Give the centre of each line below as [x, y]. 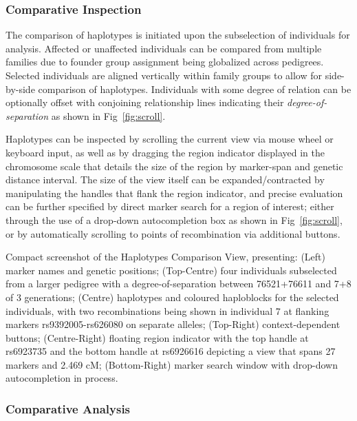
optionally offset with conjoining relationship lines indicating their [145, 102]
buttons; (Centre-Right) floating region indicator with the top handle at [157, 337]
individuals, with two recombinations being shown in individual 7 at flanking [167, 310]
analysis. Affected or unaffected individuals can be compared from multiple [164, 48]
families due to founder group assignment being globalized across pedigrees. [165, 62]
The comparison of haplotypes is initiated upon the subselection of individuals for [178, 35]
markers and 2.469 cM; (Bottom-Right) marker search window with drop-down [172, 364]
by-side [20, 89]
